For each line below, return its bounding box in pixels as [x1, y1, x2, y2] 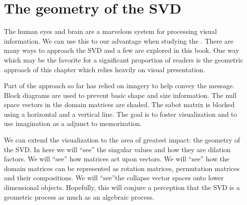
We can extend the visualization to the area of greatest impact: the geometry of [4, 135, 240, 145]
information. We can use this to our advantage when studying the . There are [4, 35, 233, 46]
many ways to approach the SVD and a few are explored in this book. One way [4, 45, 239, 55]
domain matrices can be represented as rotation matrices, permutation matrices [4, 163, 240, 173]
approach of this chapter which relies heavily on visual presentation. [4, 64, 205, 74]
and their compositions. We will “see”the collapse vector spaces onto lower [4, 173, 224, 183]
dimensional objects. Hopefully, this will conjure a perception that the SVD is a [4, 182, 240, 192]
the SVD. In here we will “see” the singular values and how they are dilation [4, 144, 231, 154]
